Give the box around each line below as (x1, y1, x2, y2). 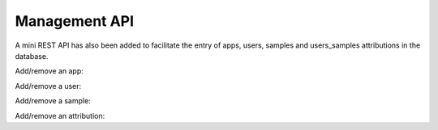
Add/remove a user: (15, 81, 82, 90)
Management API (15, 12, 134, 30)
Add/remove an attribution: (15, 111, 105, 120)
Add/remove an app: (15, 66, 84, 76)
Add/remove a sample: (15, 96, 91, 106)
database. (15, 51, 49, 61)
